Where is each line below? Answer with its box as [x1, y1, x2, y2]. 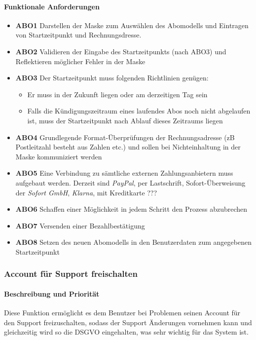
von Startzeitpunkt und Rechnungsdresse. [15, 30, 142, 40]
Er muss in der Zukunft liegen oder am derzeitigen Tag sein [27, 89, 208, 99]
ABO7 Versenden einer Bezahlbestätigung [15, 220, 145, 230]
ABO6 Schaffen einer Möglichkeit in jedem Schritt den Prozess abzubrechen [15, 204, 248, 214]
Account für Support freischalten [4, 267, 138, 280]
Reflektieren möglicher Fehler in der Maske [15, 56, 146, 66]
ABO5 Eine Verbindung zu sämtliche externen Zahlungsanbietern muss [15, 168, 233, 178]
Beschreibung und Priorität [4, 288, 100, 299]
